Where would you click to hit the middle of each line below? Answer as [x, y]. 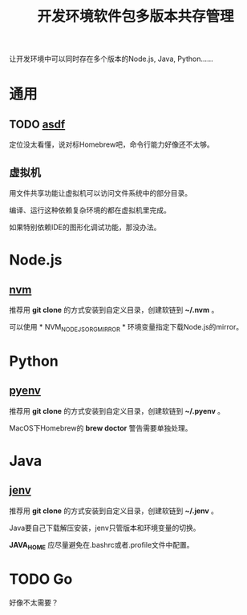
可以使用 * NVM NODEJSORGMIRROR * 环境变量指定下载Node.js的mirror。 [126, 328]
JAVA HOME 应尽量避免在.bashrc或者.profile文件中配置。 [102, 546]
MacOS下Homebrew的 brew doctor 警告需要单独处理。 [101, 428]
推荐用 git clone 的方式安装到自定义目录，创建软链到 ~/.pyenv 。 [117, 411]
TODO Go [41, 579]
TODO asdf [37, 124]
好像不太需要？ [34, 602]
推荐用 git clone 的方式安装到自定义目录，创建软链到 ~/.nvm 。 [114, 310]
